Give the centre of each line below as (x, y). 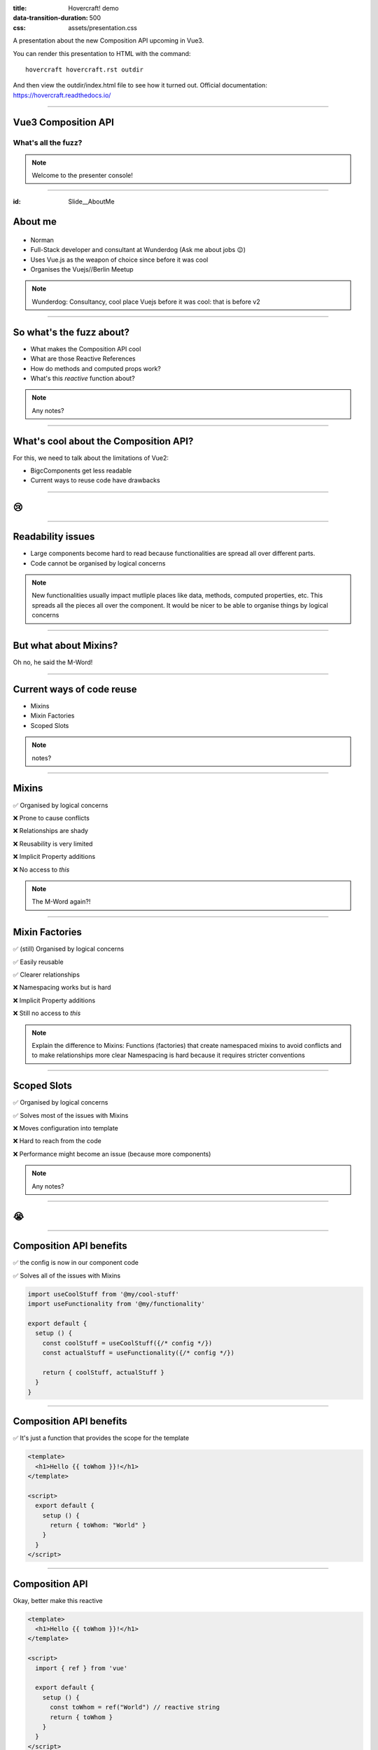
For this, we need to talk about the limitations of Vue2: (91, 458)
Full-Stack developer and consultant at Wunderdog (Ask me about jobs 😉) (138, 250)
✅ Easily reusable (38, 962)
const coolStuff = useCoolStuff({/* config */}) (127, 1343)
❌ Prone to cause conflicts (51, 818)
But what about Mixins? (65, 646)
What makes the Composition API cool (86, 349)
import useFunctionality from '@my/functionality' (117, 1304)
